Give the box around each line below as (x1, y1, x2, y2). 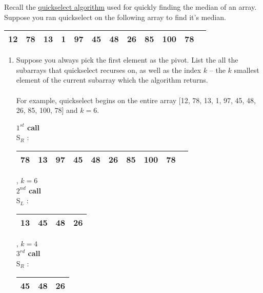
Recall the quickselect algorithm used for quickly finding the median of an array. (4, 2, 257, 12)
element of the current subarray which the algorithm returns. (16, 74, 208, 85)
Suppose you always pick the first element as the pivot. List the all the (16, 54, 238, 65)
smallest (234, 64, 259, 75)
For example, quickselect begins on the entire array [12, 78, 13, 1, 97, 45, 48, (16, 94, 256, 105)
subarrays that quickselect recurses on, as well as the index (16, 64, 201, 75)
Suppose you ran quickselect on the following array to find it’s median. (4, 11, 226, 22)
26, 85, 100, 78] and (16, 105, 78, 115)
